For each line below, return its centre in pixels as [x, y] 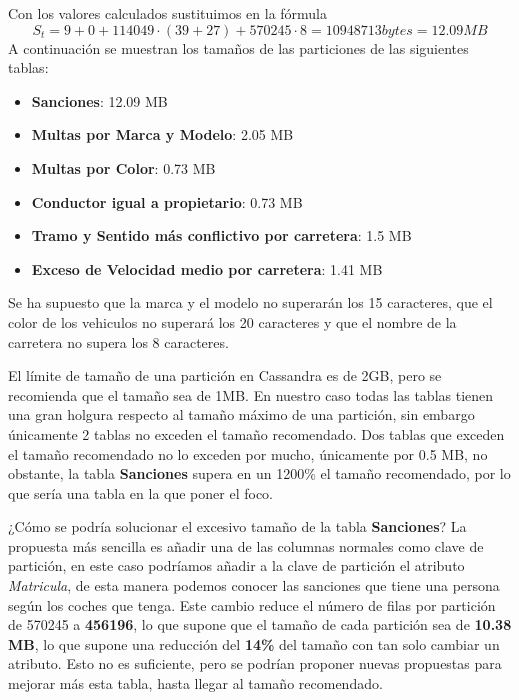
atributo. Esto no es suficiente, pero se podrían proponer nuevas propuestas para [255, 663]
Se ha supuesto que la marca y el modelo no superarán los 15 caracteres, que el [250, 302]
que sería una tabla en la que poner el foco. [140, 492]
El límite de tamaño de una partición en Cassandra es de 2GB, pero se [225, 375]
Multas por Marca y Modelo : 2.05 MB [162, 134]
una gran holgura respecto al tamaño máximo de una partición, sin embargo [241, 414]
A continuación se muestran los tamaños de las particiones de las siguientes [238, 47]
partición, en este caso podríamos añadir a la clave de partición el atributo [236, 565]
